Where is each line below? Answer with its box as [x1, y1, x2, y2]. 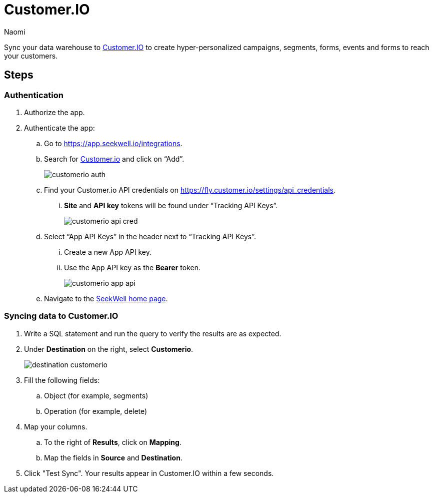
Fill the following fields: [24, 375, 100, 384]
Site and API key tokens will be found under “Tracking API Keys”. [64, 201, 278, 210]
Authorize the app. [24, 108, 85, 117]
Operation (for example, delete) [44, 406, 147, 415]
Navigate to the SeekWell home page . [44, 294, 168, 303]
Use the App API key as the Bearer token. [64, 263, 201, 272]
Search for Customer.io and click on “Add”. [44, 154, 184, 163]
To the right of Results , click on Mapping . [44, 437, 181, 446]
